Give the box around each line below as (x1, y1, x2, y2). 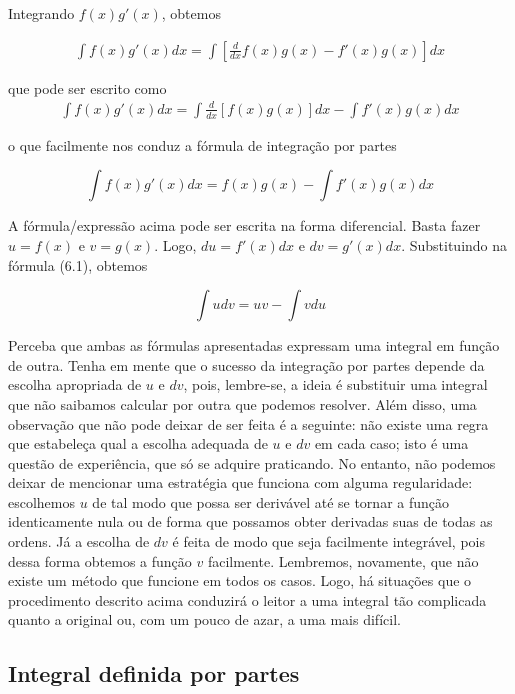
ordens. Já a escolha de (8, 531, 150, 552)
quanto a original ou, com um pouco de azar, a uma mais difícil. (8, 609, 401, 630)
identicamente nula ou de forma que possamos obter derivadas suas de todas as (8, 511, 493, 532)
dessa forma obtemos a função (8, 550, 192, 571)
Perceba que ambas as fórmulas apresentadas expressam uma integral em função (8, 335, 500, 356)
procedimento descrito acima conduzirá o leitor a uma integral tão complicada (8, 589, 487, 610)
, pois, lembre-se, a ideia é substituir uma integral (183, 374, 488, 395)
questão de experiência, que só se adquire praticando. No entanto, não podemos (8, 452, 496, 473)
